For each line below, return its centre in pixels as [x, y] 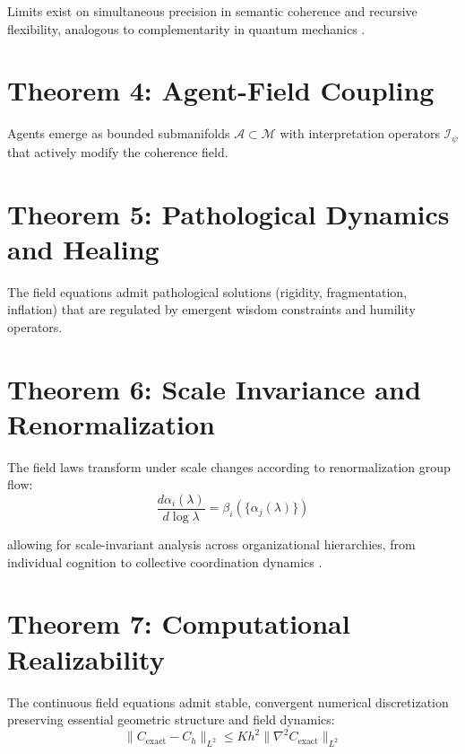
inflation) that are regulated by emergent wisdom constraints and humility [211, 309]
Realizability [86, 658]
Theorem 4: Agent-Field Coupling [221, 90]
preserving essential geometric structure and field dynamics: [171, 719]
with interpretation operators [360, 133]
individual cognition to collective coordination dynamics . [165, 561]
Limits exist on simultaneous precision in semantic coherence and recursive [212, 11]
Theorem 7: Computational [179, 623]
